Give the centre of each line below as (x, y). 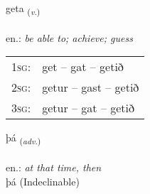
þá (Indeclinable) (43, 181)
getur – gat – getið (89, 108)
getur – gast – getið (91, 87)
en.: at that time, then (54, 167)
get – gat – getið (83, 67)
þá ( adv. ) (23, 139)
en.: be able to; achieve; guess (69, 37)
